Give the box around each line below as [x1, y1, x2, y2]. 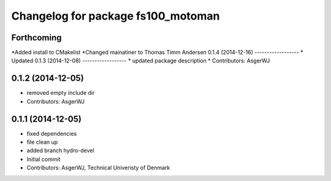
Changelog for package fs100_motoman [11, 9, 220, 23]
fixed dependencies [26, 130, 77, 137]
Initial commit [26, 155, 61, 163]
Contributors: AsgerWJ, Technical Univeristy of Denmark [26, 164, 170, 171]
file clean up [26, 138, 58, 146]
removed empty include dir [26, 89, 95, 97]
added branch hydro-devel [26, 147, 94, 154]
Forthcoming [11, 32, 62, 43]
